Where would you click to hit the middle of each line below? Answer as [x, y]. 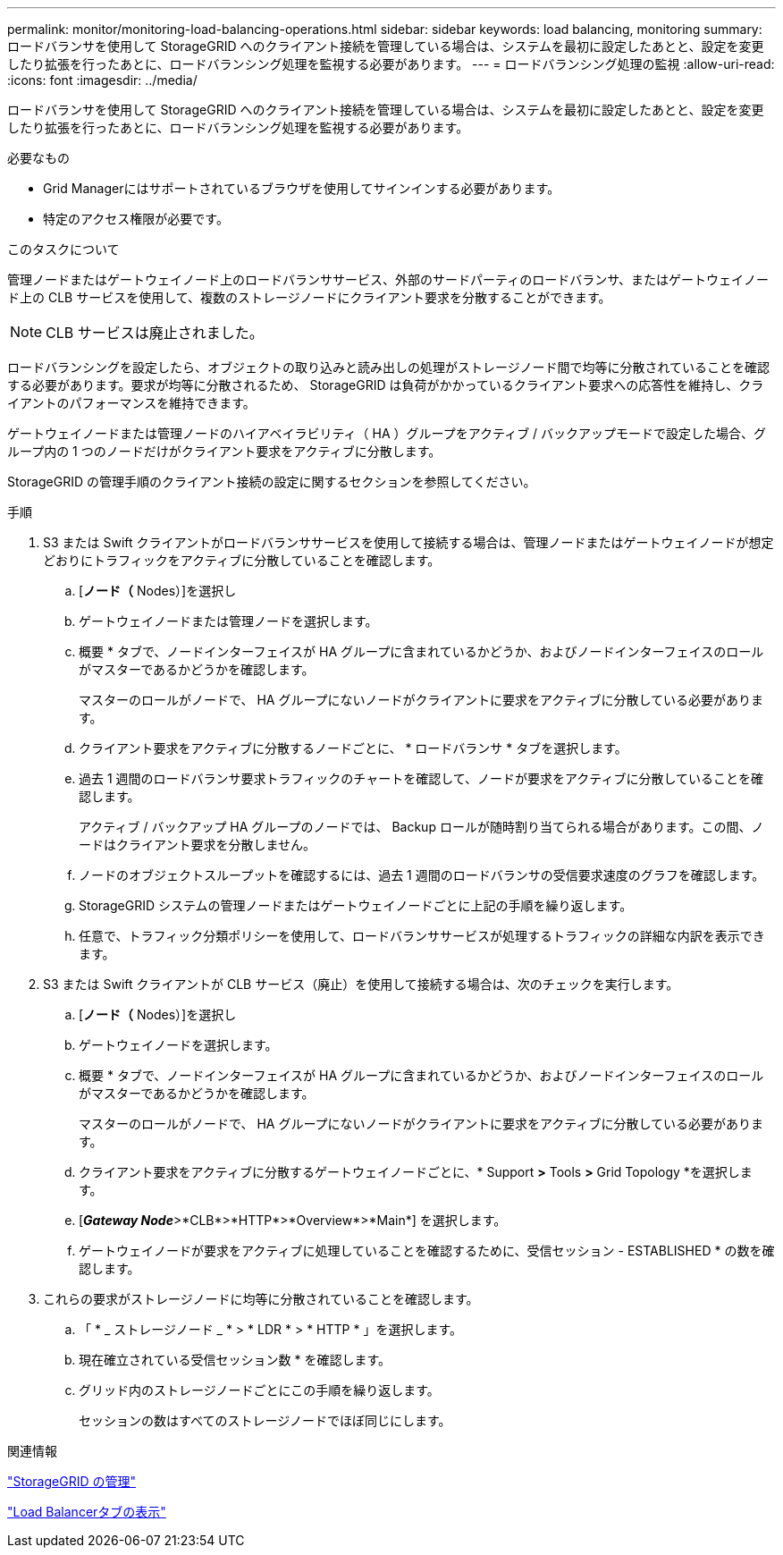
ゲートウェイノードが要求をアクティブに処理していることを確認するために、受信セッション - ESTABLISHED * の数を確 [427, 1251]
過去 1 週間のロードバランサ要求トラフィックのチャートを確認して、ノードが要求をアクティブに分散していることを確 [421, 778]
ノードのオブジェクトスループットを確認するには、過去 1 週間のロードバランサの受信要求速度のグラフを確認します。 [422, 875]
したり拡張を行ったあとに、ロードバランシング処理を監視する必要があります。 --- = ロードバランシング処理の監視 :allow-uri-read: [391, 64]
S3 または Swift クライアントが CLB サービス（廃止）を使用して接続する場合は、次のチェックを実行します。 [361, 984]
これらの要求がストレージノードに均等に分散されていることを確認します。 [261, 1299]
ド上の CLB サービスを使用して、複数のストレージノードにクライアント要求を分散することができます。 [309, 297]
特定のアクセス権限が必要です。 [136, 219]
